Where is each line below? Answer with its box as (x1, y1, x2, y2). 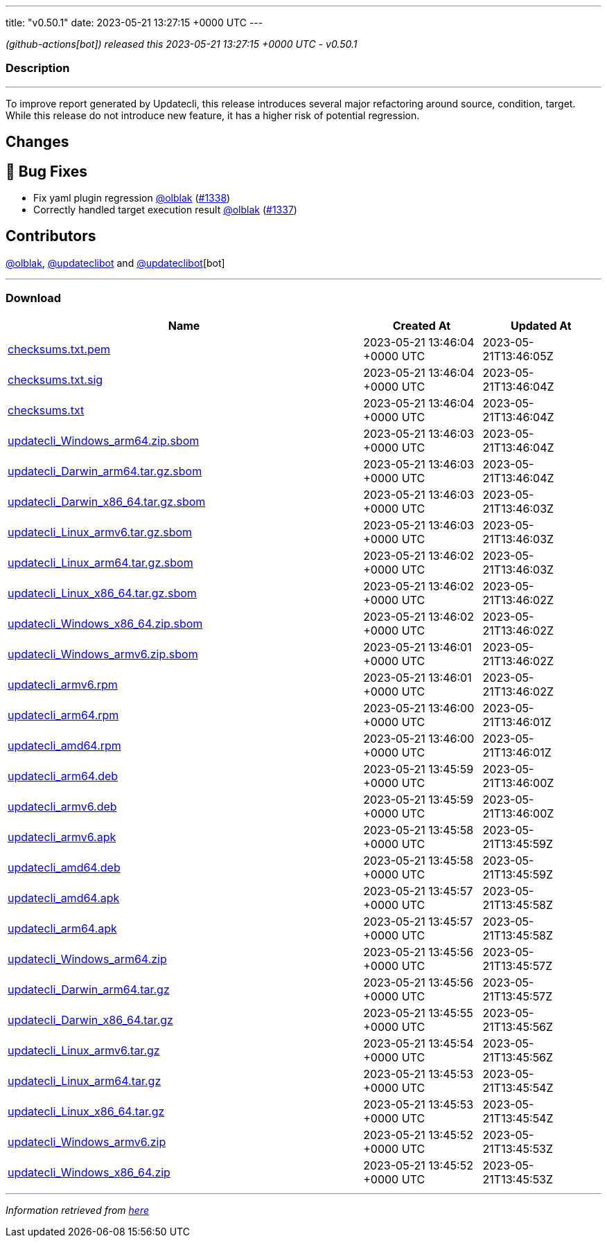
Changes (6, 133, 69, 151)
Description (6, 61, 70, 76)
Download (6, 291, 62, 306)
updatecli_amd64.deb (8, 860, 121, 874)
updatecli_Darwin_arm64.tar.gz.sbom (8, 464, 202, 478)
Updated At (510, 318, 572, 333)
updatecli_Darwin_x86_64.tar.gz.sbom (8, 494, 206, 509)
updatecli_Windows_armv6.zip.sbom (8, 646, 198, 661)
